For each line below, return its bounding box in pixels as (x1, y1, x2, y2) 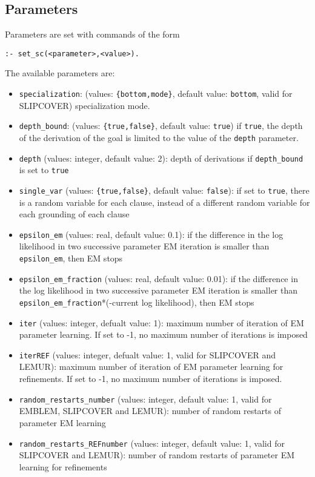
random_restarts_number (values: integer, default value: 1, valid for (19, 392, 272, 405)
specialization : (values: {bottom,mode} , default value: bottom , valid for (19, 87, 293, 100)
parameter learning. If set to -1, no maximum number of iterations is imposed (19, 328, 308, 341)
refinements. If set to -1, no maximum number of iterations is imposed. (19, 372, 282, 385)
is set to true (19, 163, 69, 176)
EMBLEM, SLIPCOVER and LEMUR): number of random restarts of (19, 404, 282, 417)
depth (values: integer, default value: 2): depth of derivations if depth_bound (19, 151, 303, 164)
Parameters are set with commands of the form (5, 28, 180, 41)
